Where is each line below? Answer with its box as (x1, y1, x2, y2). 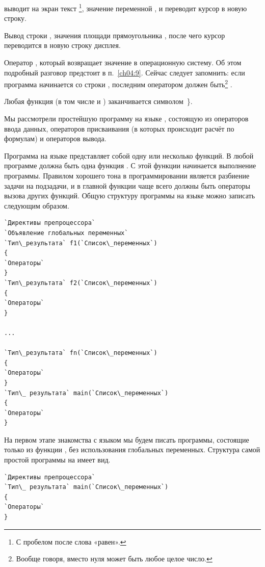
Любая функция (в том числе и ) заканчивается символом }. (4, 96, 193, 107)
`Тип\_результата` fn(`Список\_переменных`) (4, 349, 157, 357)
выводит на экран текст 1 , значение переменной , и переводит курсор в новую (4, 2, 247, 13)
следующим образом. (4, 200, 69, 211)
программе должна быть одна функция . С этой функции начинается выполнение (4, 160, 256, 171)
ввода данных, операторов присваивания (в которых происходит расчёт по (4, 123, 234, 134)
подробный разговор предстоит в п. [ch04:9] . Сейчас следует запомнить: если (4, 67, 245, 78)
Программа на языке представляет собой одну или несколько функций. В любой (4, 150, 254, 161)
